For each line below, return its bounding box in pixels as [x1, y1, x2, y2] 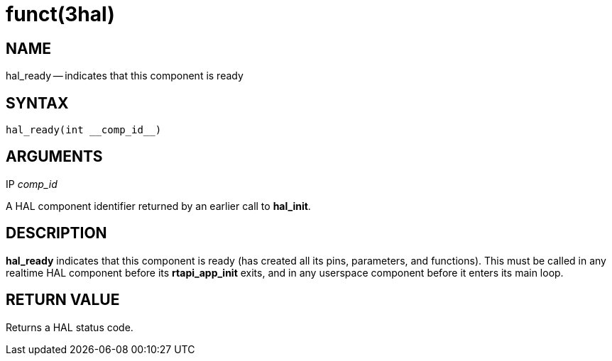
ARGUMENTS [6, 148, 103, 166]
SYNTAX [6, 94, 69, 112]
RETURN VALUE [6, 291, 120, 309]
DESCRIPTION [6, 224, 107, 243]
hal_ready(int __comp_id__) [6, 124, 162, 136]
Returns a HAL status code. [6, 321, 133, 333]
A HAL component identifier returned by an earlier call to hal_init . [6, 199, 311, 212]
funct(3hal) [6, 2, 115, 26]
